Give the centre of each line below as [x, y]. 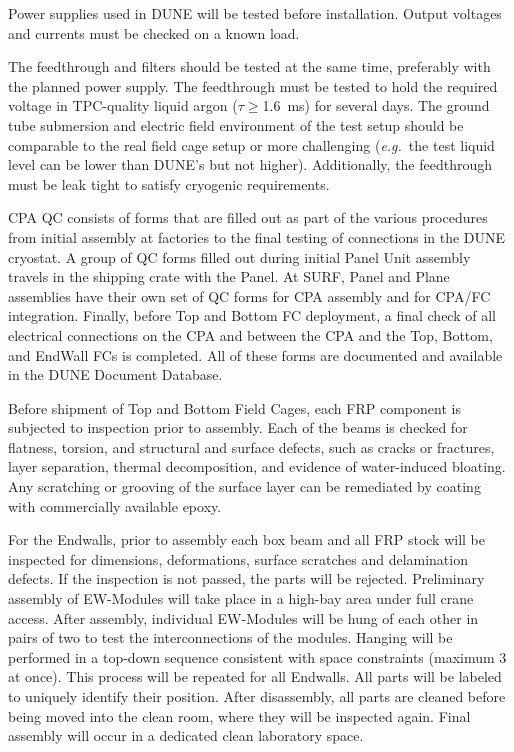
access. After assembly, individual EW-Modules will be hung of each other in [243, 617]
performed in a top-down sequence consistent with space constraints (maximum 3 [257, 656]
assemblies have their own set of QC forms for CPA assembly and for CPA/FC [249, 295]
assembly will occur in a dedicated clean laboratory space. [186, 735]
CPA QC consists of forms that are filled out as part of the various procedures [248, 217]
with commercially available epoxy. [115, 505]
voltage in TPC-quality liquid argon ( [123, 105]
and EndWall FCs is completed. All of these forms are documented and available [255, 354]
